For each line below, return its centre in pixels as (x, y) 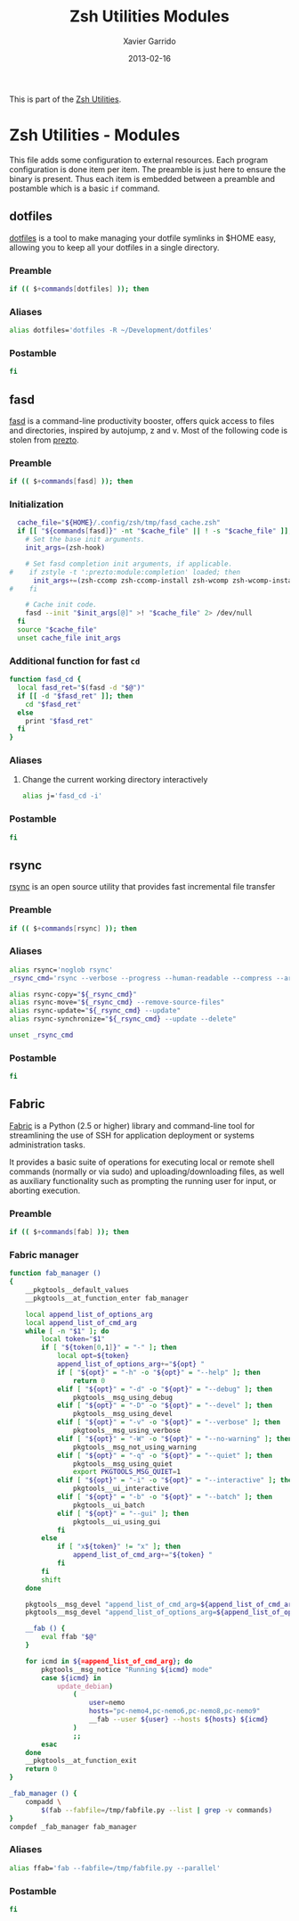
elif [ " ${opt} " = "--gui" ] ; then (123, 1513)
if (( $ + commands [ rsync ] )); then (73, 928)
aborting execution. (45, 1190)
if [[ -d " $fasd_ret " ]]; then (75, 696)
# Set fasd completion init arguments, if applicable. (129, 564)
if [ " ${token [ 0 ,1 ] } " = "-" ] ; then (109, 1348)
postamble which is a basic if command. (85, 188)
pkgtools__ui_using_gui (117, 1522)
